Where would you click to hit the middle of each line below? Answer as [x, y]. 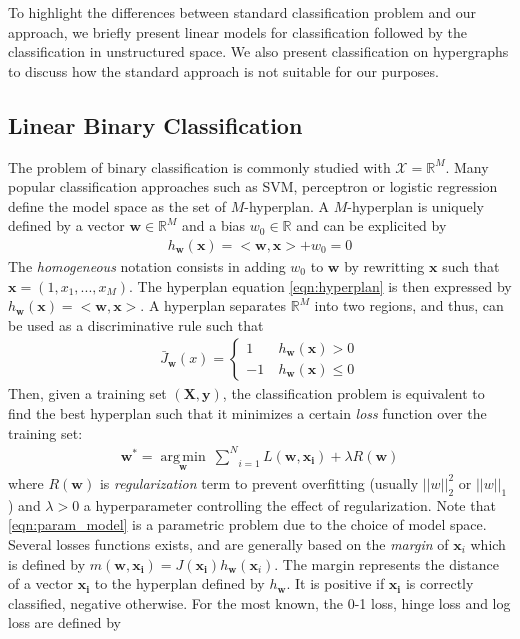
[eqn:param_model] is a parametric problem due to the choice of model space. [247, 524]
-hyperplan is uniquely [415, 205]
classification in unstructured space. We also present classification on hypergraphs [258, 51]
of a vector [40, 583]
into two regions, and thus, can [409, 305]
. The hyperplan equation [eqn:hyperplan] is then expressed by [320, 285]
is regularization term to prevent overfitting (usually [259, 482]
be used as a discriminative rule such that [136, 324]
